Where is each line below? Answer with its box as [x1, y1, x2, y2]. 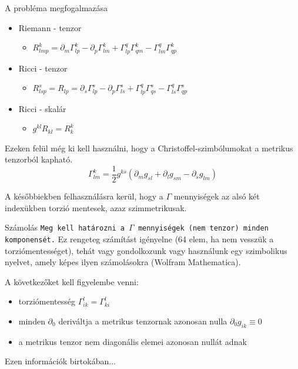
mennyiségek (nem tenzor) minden [138, 224, 269, 233]
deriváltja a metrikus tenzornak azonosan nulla [58, 314, 227, 327]
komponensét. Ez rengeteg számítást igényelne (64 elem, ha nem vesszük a [5, 232, 274, 245]
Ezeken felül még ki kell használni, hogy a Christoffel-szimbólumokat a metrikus [5, 141, 293, 154]
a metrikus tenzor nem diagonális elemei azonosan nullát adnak [18, 335, 247, 347]
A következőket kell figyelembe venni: [5, 275, 139, 287]
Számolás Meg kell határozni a [5, 221, 125, 233]
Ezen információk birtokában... [5, 355, 116, 367]
